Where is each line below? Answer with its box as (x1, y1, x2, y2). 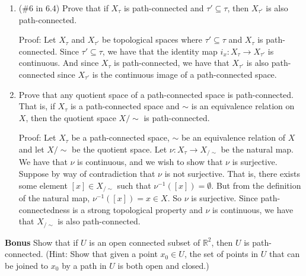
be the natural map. (221, 142, 294, 155)
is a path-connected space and (70, 100, 180, 112)
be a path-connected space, (71, 131, 170, 144)
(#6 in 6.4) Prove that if (18, 2, 109, 14)
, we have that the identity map (102, 45, 218, 57)
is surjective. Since (191, 192, 258, 204)
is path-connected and (123, 2, 204, 14)
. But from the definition (211, 179, 301, 191)
